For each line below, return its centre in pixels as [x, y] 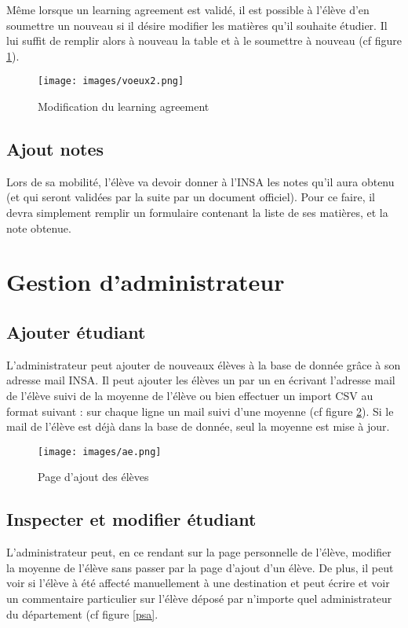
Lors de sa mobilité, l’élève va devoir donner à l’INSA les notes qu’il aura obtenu [200, 181]
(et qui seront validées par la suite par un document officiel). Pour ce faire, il [191, 197]
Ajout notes [55, 149]
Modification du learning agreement [124, 107]
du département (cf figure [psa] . [82, 613]
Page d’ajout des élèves [93, 477]
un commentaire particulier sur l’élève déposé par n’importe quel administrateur [199, 598]
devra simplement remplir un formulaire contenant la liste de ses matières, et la [197, 213]
